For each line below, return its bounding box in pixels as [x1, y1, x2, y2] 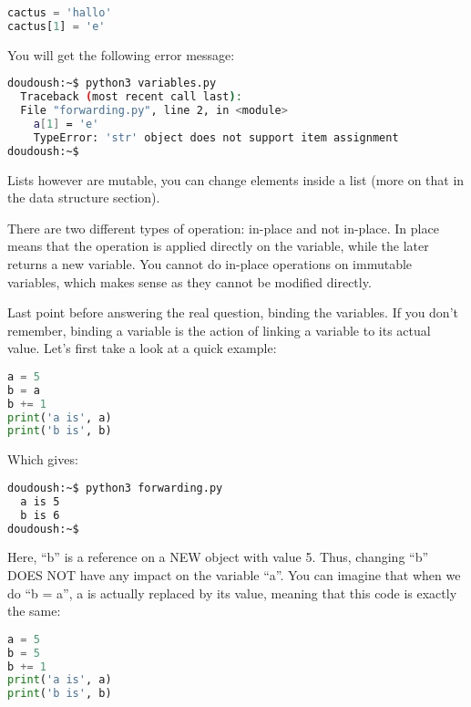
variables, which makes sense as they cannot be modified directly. [7, 272, 372, 291]
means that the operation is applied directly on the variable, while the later [7, 236, 429, 255]
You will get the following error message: [7, 45, 235, 64]
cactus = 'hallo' [7, 6, 112, 19]
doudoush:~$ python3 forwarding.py [7, 481, 223, 494]
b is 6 [20, 508, 60, 522]
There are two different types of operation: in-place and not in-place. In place [7, 218, 439, 237]
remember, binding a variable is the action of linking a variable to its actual [7, 320, 431, 339]
